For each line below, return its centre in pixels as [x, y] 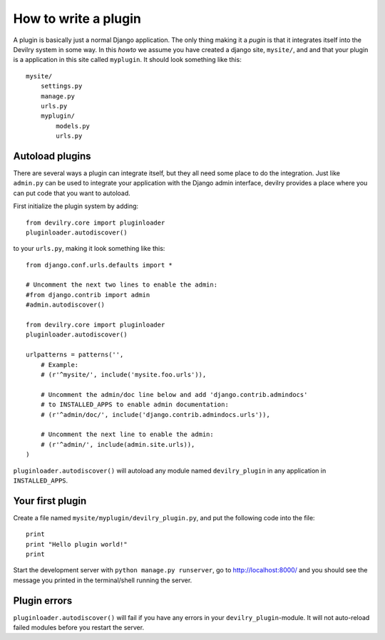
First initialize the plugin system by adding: [76, 206]
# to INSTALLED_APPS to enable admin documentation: [135, 405]
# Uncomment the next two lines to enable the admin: [122, 285]
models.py [73, 126]
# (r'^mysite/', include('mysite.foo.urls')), [123, 375]
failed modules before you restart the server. [79, 628]
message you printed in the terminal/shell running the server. [103, 580]
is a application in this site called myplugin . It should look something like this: [127, 60]
